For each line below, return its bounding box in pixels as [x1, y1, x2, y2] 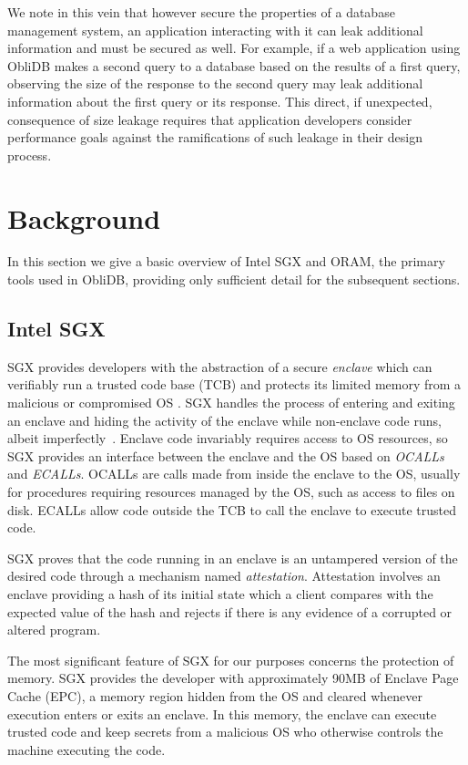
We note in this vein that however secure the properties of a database [7, 3, 395, 21]
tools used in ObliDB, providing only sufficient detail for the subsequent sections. [7, 270, 461, 289]
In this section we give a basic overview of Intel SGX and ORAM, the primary [7, 252, 445, 271]
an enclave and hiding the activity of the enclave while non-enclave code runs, [7, 410, 442, 429]
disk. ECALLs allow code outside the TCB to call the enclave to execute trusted [7, 500, 456, 519]
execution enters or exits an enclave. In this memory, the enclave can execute [7, 704, 437, 723]
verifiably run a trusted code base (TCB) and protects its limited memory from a [7, 375, 462, 394]
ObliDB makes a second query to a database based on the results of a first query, [7, 56, 461, 75]
